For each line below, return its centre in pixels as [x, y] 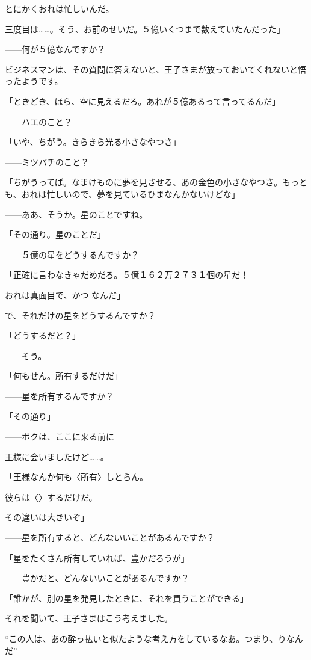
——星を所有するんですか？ [60, 396]
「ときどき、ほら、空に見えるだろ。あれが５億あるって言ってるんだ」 [143, 101]
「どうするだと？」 [43, 335]
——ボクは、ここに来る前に [60, 436]
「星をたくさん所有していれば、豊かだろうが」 [97, 557]
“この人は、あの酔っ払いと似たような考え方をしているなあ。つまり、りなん [154, 638]
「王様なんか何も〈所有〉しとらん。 [76, 477]
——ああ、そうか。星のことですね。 [76, 214]
